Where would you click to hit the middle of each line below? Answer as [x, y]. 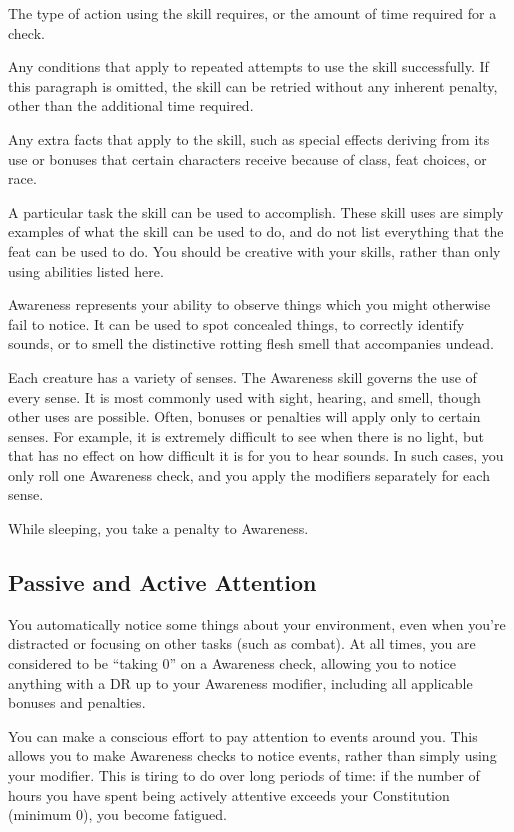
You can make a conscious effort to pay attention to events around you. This [243, 735]
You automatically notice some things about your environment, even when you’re [257, 623]
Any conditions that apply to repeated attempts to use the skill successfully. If [248, 66]
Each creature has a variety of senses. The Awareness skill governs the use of [242, 376]
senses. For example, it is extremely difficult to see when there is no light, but [246, 435]
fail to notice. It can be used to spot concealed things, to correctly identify [236, 323]
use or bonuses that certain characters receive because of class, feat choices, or [247, 158]
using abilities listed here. [86, 270]
